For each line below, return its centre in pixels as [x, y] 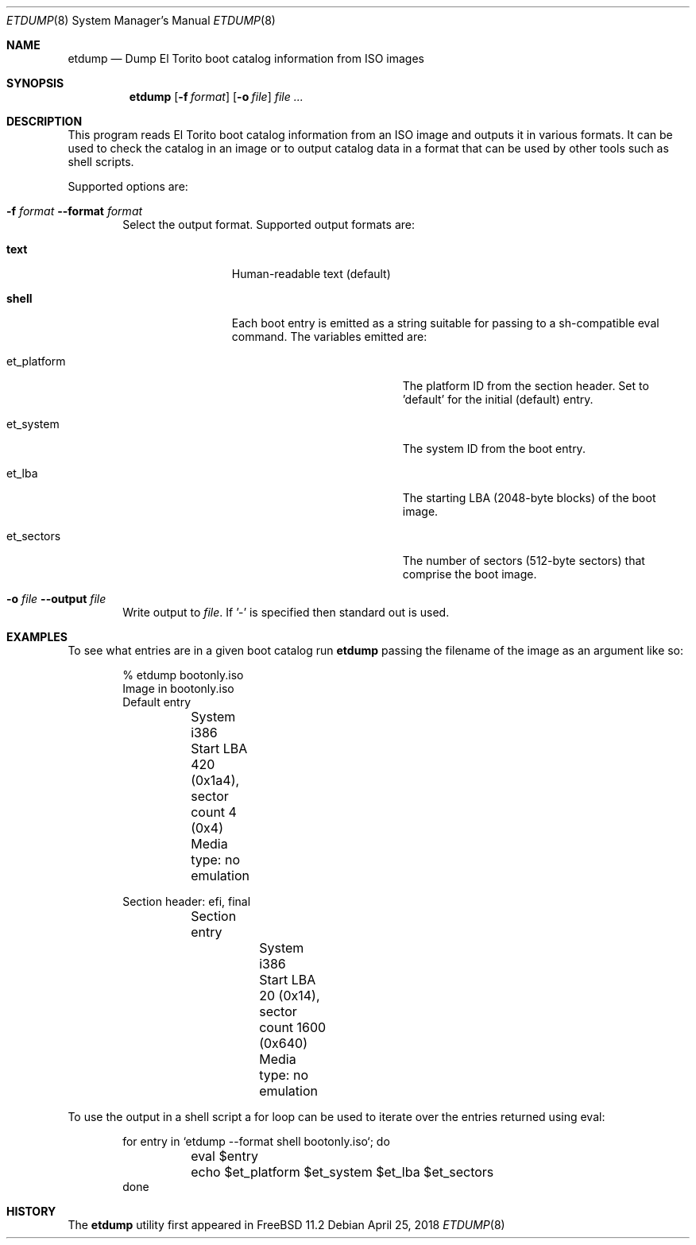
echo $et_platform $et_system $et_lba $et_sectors [342, 1172]
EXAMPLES [37, 637]
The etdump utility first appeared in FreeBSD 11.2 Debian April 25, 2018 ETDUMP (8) [286, 1225]
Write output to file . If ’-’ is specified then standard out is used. [286, 612]
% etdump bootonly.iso [183, 675]
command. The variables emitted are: [329, 336]
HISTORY [31, 1211]
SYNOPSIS [35, 83]
